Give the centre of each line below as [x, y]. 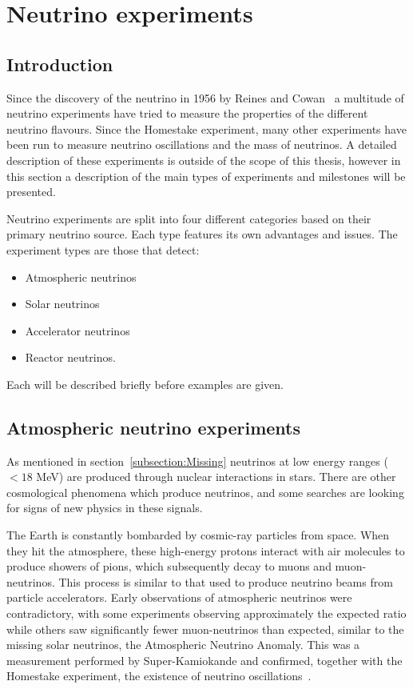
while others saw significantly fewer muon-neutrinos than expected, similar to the [205, 629]
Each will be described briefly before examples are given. [145, 384]
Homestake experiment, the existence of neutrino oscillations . [159, 676]
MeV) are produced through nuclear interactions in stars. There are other [216, 477]
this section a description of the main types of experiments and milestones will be [206, 176]
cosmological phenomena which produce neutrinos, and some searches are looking [205, 492]
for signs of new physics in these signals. [105, 508]
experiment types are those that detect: [103, 249]
